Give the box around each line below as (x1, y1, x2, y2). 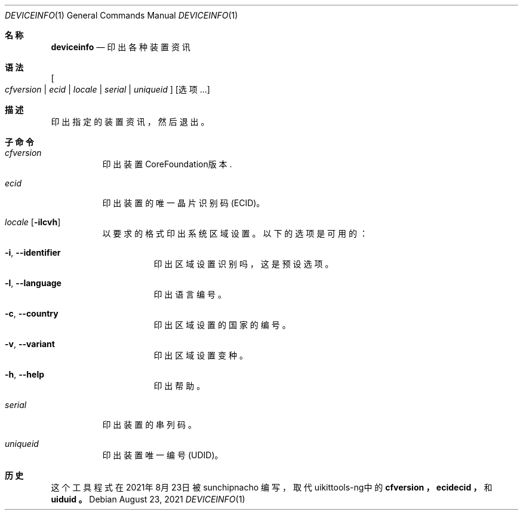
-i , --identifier (5, 247, 61, 257)
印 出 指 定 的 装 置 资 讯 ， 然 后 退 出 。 (51, 117, 210, 127)
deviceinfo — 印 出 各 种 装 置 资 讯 (51, 42, 190, 52)
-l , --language (5, 278, 61, 288)
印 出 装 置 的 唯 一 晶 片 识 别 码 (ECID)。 (102, 198, 265, 208)
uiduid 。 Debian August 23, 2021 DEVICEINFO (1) (51, 494, 245, 504)
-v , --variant (5, 339, 55, 349)
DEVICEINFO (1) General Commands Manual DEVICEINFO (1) (5, 10, 238, 20)
